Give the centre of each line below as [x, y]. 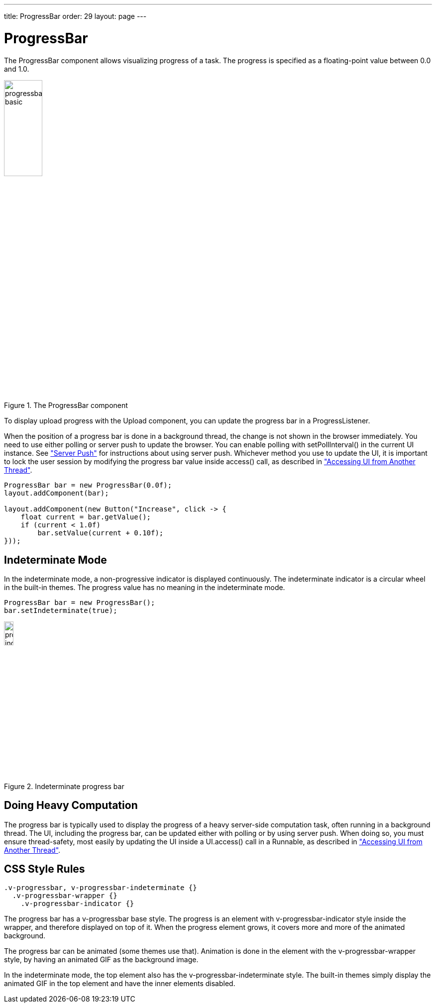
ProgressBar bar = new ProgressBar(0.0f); [88, 485]
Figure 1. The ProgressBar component [66, 405]
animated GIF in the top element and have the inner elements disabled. [120, 984]
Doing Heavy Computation [71, 806]
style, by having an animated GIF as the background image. [101, 960]
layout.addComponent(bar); [56, 493]
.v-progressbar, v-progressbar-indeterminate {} [101, 888]
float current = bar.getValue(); [86, 517]
